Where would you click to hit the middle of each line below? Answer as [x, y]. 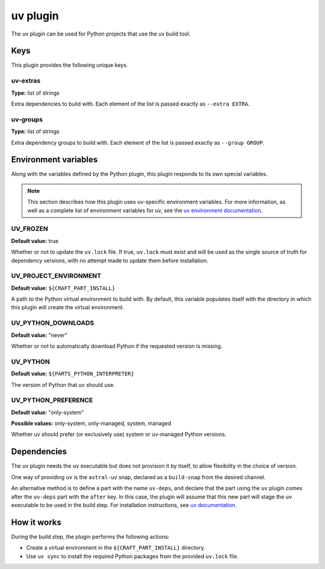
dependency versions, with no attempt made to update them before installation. [110, 260]
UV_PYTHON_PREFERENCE [52, 400]
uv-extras [26, 81]
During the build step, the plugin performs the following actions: [90, 536]
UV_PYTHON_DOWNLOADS [53, 323]
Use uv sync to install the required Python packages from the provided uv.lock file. [132, 556]
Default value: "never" [39, 335]
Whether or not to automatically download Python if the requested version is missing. [117, 346]
